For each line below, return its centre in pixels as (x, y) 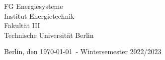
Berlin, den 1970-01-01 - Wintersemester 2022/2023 (83, 51)
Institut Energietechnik (39, 15)
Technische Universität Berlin (49, 35)
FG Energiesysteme (34, 6)
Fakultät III (22, 25)
